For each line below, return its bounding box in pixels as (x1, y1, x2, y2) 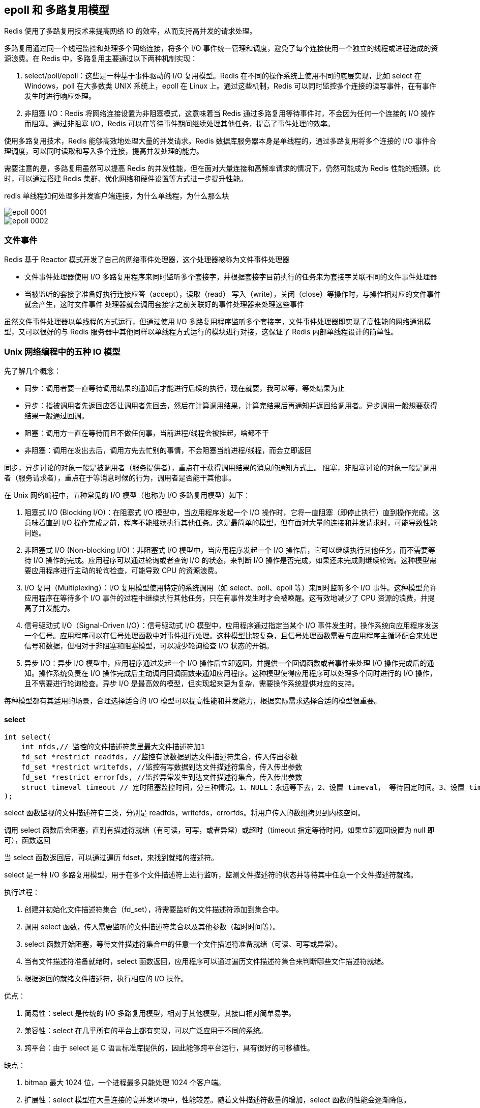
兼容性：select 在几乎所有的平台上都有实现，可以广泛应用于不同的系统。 (24, 1026, 267, 1035)
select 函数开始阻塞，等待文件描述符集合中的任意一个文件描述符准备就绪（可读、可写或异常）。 (24, 940, 342, 949)
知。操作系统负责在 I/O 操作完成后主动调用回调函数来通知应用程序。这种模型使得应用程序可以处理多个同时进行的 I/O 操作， (24, 668, 437, 677)
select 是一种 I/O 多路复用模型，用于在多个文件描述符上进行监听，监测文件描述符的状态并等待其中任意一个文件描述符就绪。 (4, 870, 418, 879)
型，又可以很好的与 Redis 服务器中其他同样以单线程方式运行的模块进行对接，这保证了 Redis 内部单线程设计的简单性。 (4, 327, 398, 336)
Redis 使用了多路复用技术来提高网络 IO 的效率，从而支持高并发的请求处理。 (4, 26, 257, 36)
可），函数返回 (4, 836, 50, 845)
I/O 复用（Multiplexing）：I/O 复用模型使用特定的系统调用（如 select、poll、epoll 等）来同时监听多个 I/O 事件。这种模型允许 (24, 583, 437, 592)
